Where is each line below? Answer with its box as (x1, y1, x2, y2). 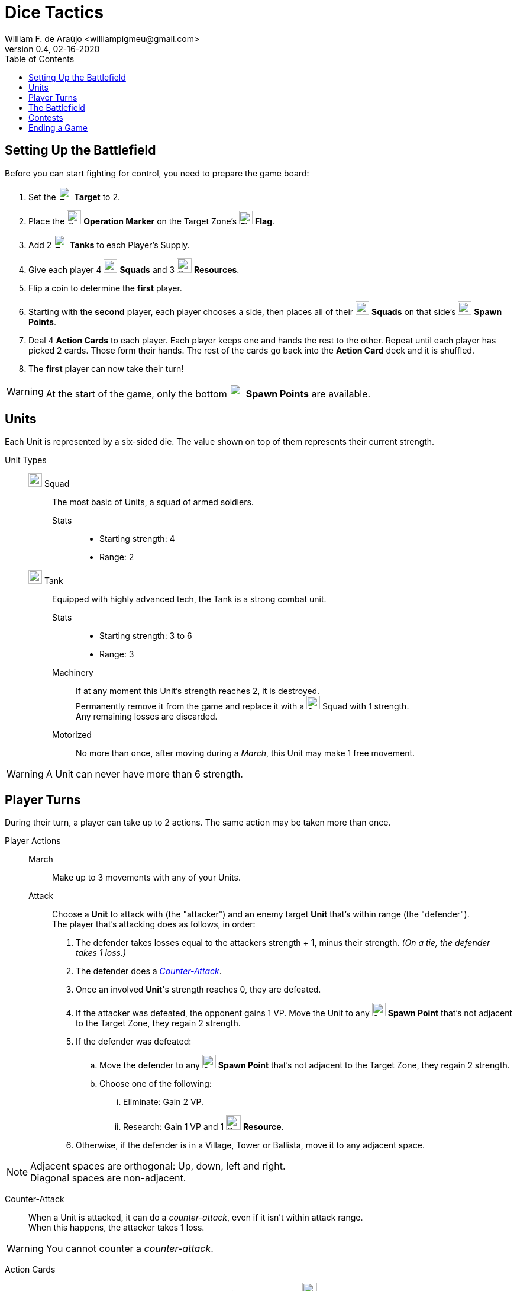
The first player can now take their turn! (28, 363, 184, 374)
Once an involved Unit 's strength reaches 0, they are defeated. (76, 984, 321, 995)
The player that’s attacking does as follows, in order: (52, 919, 256, 930)
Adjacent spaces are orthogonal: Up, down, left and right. (30, 1160, 286, 1173)
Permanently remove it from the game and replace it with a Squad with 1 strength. (76, 701, 409, 712)
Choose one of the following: (99, 1078, 212, 1089)
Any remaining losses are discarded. (76, 711, 218, 722)
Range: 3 (99, 649, 134, 660)
